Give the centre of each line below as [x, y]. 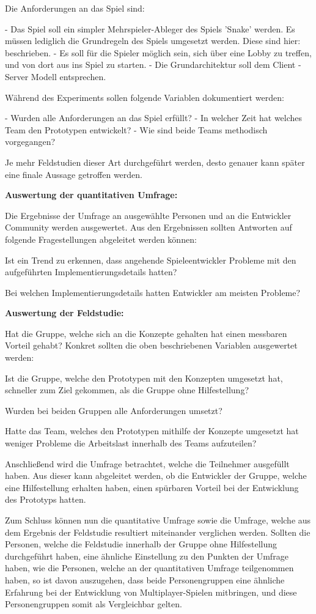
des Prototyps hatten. [46, 499]
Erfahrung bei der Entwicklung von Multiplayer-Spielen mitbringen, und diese [151, 592]
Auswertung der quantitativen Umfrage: [91, 195]
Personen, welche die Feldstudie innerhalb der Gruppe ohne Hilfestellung [141, 544]
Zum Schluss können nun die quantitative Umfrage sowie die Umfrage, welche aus [158, 520]
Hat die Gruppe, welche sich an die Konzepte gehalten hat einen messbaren [146, 333]
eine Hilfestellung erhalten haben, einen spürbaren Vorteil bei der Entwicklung [152, 487]
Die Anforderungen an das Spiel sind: [75, 8]
